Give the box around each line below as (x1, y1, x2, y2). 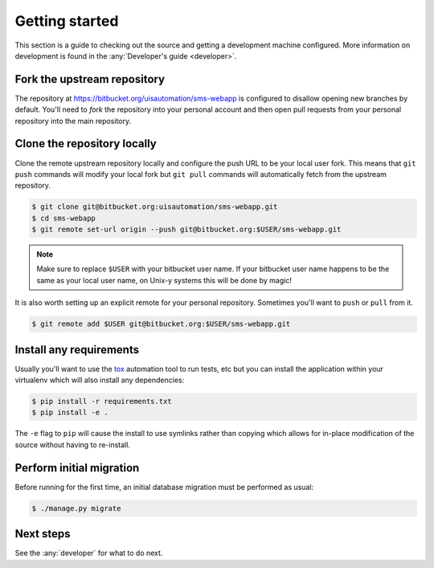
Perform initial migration (14, 461, 140, 475)
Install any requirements (14, 343, 140, 356)
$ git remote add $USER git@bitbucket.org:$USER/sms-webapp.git (31, 319, 291, 329)
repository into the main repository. (14, 116, 132, 126)
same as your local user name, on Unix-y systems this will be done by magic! (36, 275, 293, 285)
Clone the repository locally (14, 137, 157, 150)
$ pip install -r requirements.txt (31, 397, 172, 406)
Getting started (14, 12, 119, 30)
